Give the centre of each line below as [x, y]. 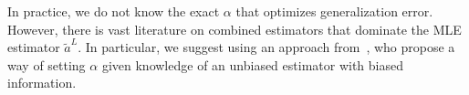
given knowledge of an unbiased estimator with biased [252, 64]
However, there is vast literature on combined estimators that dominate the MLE [234, 29]
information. [42, 83]
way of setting [47, 64]
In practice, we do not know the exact [114, 11]
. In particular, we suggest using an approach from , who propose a [266, 47]
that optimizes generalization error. [334, 11]
